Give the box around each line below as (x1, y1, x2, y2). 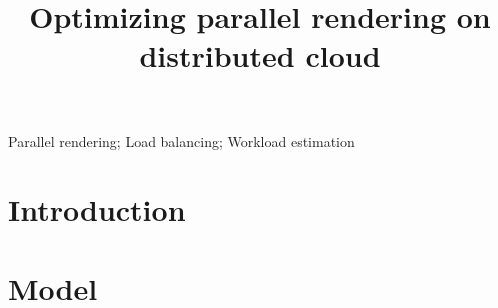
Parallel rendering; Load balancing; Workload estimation (8, 130, 355, 151)
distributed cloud (139, 35, 381, 76)
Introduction (8, 189, 186, 230)
